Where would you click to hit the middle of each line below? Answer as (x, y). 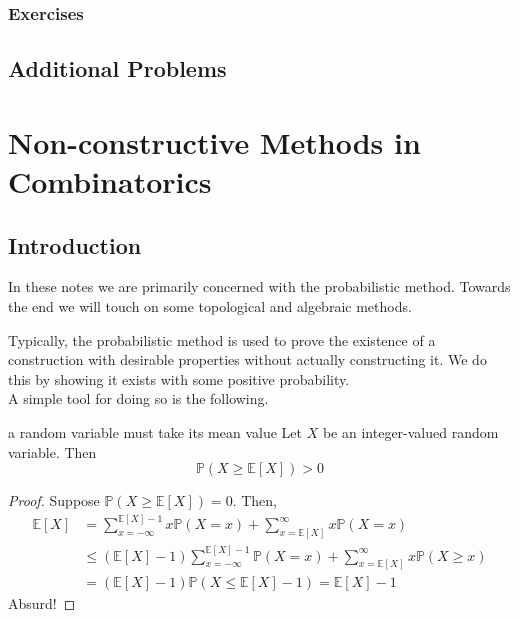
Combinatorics (110, 181)
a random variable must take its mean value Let (155, 431)
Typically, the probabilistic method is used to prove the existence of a (222, 339)
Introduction (75, 244)
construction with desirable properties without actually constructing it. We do (247, 359)
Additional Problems (117, 68)
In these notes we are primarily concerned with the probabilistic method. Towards (259, 286)
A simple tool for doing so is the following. (138, 398)
